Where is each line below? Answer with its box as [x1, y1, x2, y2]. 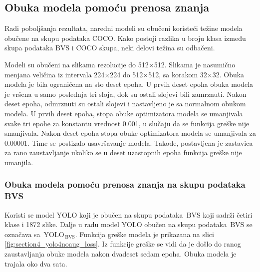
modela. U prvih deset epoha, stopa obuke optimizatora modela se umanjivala [4, 108, 243, 118]
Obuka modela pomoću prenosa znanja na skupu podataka [4, 178, 246, 191]
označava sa [4, 229, 40, 239]
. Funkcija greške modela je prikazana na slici [75, 229, 214, 239]
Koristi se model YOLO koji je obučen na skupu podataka [4, 209, 183, 220]
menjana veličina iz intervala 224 [4, 69, 105, 79]
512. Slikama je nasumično [154, 59, 236, 69]
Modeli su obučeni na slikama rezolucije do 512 [4, 59, 149, 69]
